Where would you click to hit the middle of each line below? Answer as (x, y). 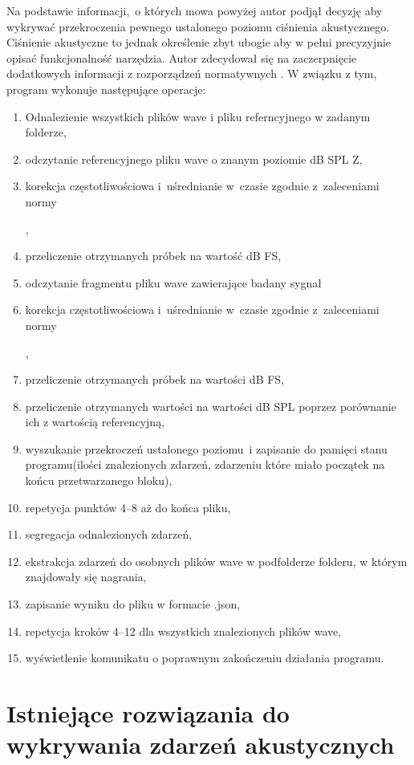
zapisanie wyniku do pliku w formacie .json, (133, 604)
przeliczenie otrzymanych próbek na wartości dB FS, (155, 379)
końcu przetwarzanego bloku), (99, 480)
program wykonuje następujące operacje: (106, 89)
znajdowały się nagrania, (86, 577)
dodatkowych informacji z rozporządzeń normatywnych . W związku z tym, (192, 73)
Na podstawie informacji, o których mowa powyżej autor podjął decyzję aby (195, 10)
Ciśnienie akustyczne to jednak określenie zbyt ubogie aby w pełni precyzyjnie (199, 42)
